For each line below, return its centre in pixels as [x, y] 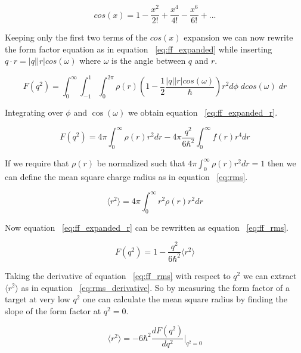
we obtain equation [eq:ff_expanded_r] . [203, 112]
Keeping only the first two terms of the [76, 37]
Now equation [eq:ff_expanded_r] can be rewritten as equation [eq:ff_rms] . [147, 227]
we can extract [270, 275]
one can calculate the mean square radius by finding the [185, 299]
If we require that [37, 163]
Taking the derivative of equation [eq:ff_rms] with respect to [118, 275]
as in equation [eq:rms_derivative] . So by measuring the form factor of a [155, 287]
